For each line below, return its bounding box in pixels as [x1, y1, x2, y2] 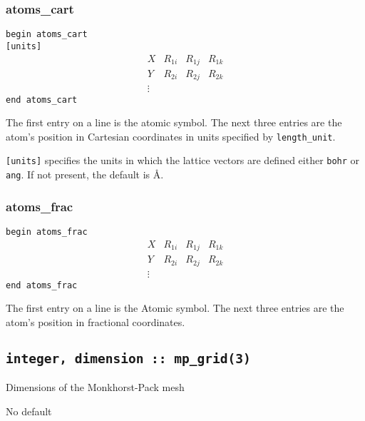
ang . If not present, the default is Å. [6, 167, 164, 182]
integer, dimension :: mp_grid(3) [6, 350, 251, 366]
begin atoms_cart [6, 29, 88, 40]
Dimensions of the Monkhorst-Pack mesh [6, 380, 185, 395]
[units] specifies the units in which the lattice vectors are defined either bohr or [6, 153, 360, 168]
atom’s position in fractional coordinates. [6, 314, 185, 329]
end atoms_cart [6, 94, 78, 105]
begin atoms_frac [6, 226, 88, 237]
